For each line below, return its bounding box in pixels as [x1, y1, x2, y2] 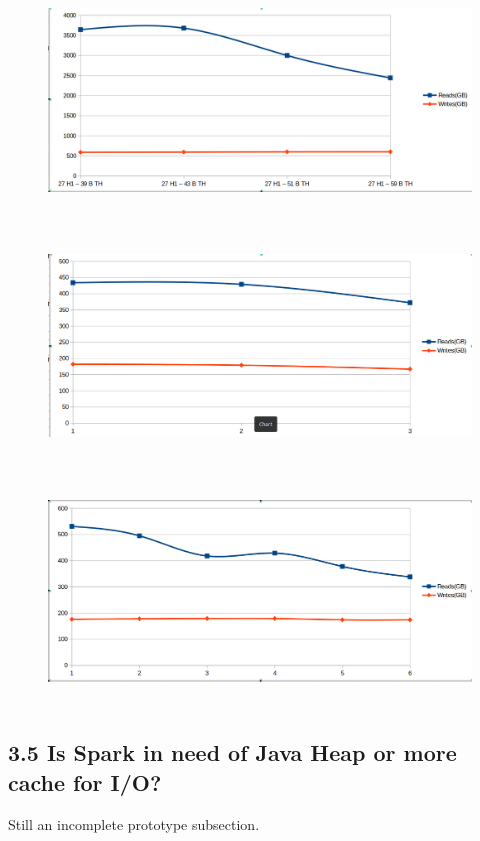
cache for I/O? [8, 766, 162, 797]
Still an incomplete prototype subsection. [8, 813, 260, 834]
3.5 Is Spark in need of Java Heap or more [8, 737, 457, 768]
